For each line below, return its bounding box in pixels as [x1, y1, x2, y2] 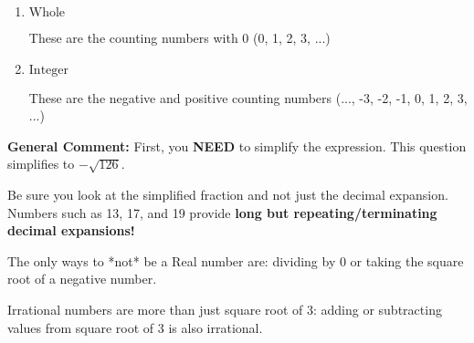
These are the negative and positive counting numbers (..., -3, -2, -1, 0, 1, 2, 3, [28, 88, 468, 107]
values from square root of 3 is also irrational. [7, 317, 263, 337]
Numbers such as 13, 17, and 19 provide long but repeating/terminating [7, 203, 437, 222]
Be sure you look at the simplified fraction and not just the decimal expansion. [7, 184, 448, 203]
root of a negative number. [7, 269, 157, 288]
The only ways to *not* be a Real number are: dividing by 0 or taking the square [7, 251, 464, 270]
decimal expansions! [7, 221, 135, 240]
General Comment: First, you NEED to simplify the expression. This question [7, 136, 467, 155]
